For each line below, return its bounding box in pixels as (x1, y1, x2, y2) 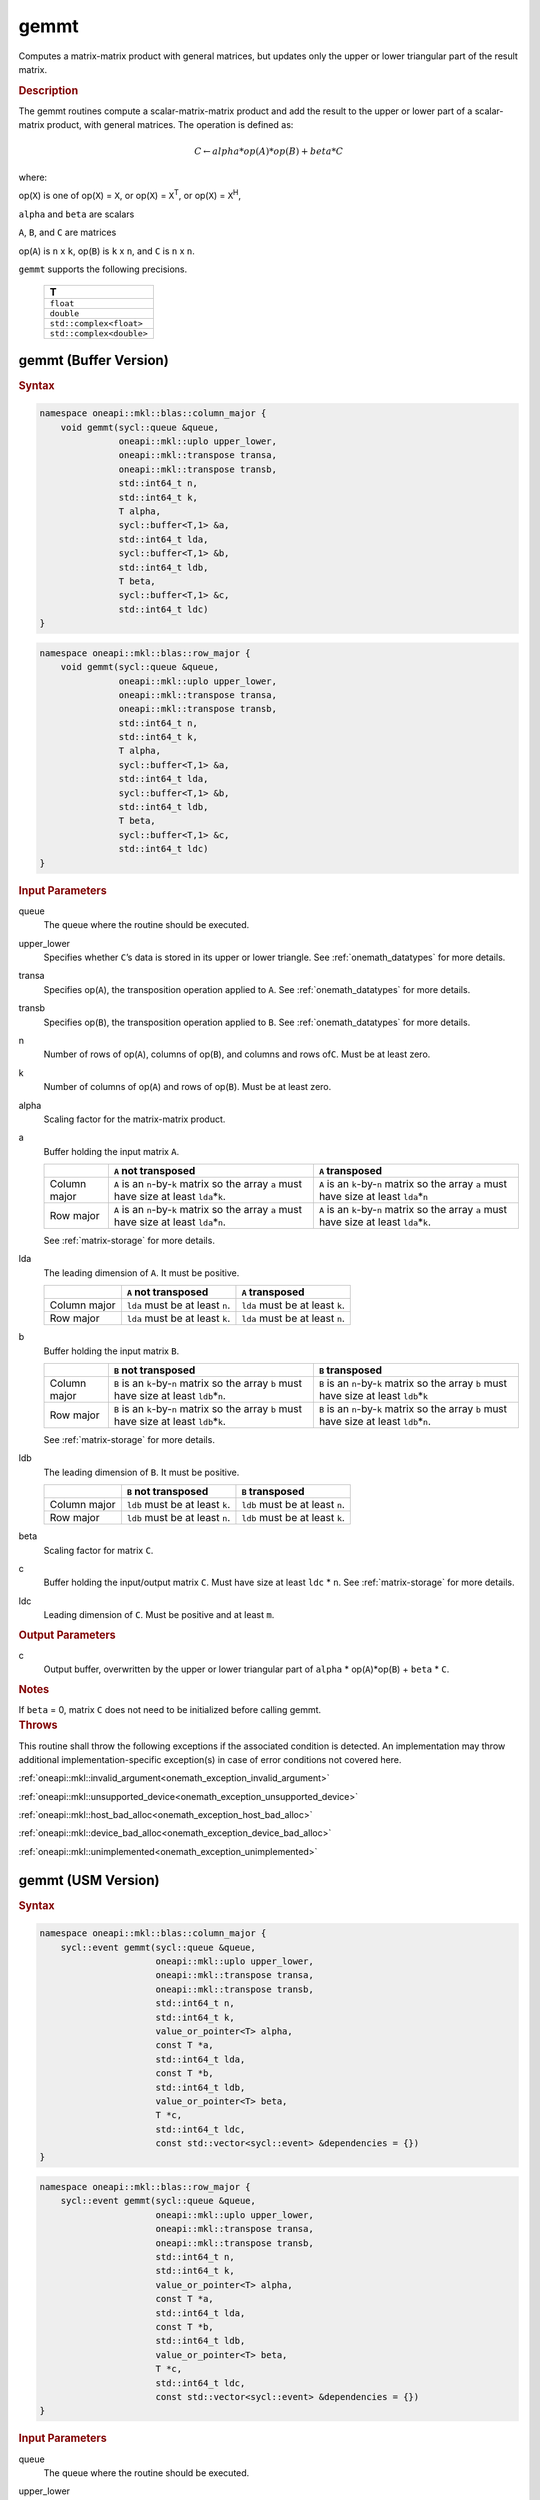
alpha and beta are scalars (18, 208, 135, 220)
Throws (18, 1718, 58, 1732)
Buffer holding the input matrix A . (43, 1145, 180, 1157)
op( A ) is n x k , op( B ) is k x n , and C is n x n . (18, 245, 195, 257)
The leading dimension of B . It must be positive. (43, 1466, 240, 1478)
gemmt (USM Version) (18, 1871, 160, 1889)
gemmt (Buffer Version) (18, 351, 169, 369)
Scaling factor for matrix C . (43, 1544, 154, 1556)
